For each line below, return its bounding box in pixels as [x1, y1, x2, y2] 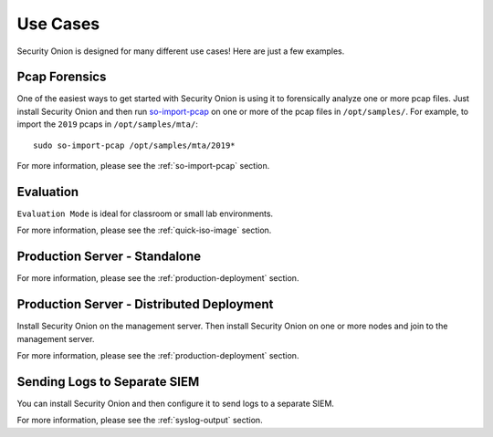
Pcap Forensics [16, 69, 107, 85]
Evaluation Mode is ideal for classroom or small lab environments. [16, 208, 274, 219]
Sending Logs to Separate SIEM [16, 374, 200, 390]
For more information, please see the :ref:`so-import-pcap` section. [16, 161, 270, 172]
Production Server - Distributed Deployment [16, 297, 274, 312]
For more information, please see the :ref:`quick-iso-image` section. [16, 224, 272, 236]
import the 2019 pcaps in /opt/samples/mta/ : [16, 119, 198, 130]
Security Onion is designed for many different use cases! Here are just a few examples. [16, 46, 345, 57]
